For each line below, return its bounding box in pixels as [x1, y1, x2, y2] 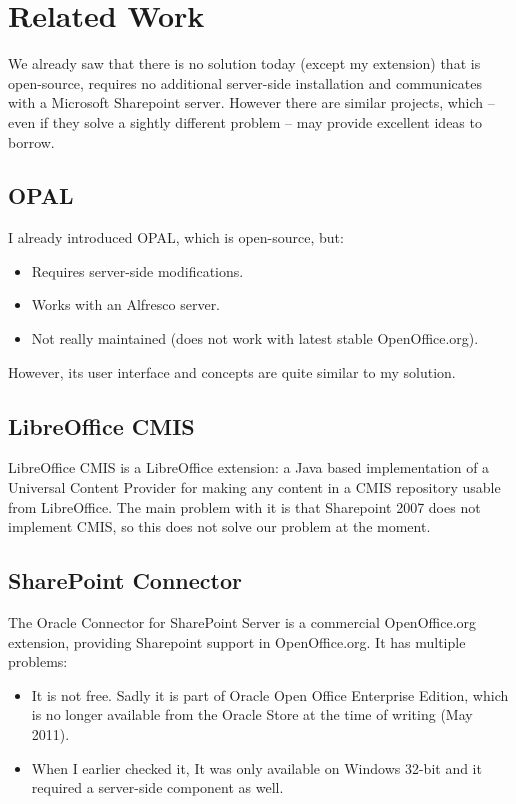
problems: [8, 651, 68, 672]
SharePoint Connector [8, 565, 242, 596]
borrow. [8, 131, 55, 152]
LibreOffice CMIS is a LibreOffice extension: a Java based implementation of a [8, 457, 490, 478]
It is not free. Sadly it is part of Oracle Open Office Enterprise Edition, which [31, 684, 509, 705]
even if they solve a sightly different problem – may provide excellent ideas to [8, 111, 482, 132]
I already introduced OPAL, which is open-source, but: [8, 227, 344, 248]
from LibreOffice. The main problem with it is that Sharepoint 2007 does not [8, 496, 481, 517]
